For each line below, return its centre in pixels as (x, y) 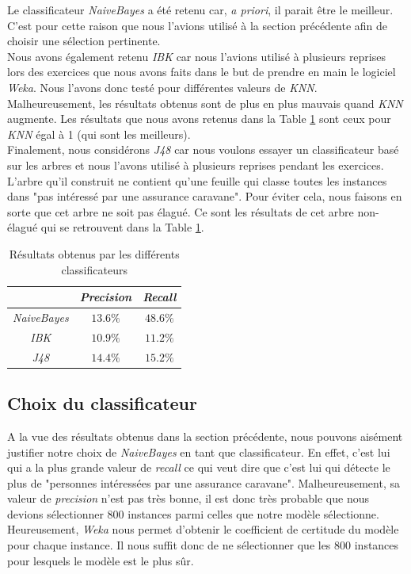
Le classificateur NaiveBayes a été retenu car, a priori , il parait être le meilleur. (200, 10)
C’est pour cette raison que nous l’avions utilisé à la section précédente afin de (198, 25)
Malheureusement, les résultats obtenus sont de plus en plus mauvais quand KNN (205, 103)
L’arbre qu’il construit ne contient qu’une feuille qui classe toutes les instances (197, 180)
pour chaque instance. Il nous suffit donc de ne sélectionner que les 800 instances (203, 545)
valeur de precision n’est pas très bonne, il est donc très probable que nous (188, 498)
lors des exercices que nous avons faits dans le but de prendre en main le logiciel (202, 72)
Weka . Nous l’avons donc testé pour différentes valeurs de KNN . (162, 87)
